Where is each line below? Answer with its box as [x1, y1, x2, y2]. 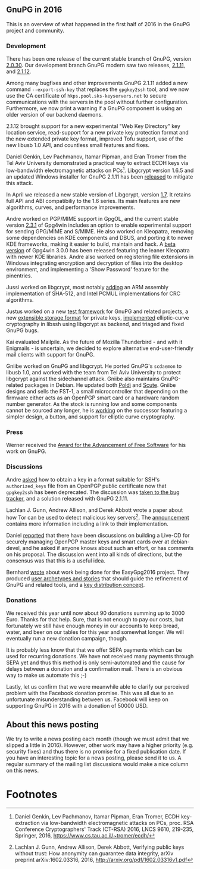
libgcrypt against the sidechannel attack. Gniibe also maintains [6, 375, 160, 382]
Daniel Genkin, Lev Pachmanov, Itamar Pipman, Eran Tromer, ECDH [14, 813, 180, 820]
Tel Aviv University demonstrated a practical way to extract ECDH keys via [6, 160, 189, 167]
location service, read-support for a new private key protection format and [6, 129, 189, 136]
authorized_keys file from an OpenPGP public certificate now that [6, 482, 167, 490]
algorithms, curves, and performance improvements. [6, 204, 136, 211]
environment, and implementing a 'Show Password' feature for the [6, 265, 169, 273]
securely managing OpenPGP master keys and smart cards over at [6, 538, 170, 545]
